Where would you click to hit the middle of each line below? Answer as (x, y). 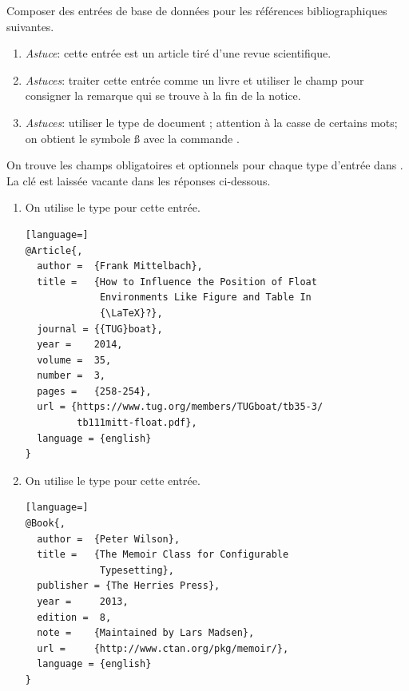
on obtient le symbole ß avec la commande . (132, 138)
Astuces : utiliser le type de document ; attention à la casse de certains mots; (211, 122)
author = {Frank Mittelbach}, (120, 266)
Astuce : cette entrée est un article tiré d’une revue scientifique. (178, 53)
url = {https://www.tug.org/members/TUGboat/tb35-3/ (180, 407)
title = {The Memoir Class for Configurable (163, 555)
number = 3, (71, 376)
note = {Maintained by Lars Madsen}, (146, 633)
